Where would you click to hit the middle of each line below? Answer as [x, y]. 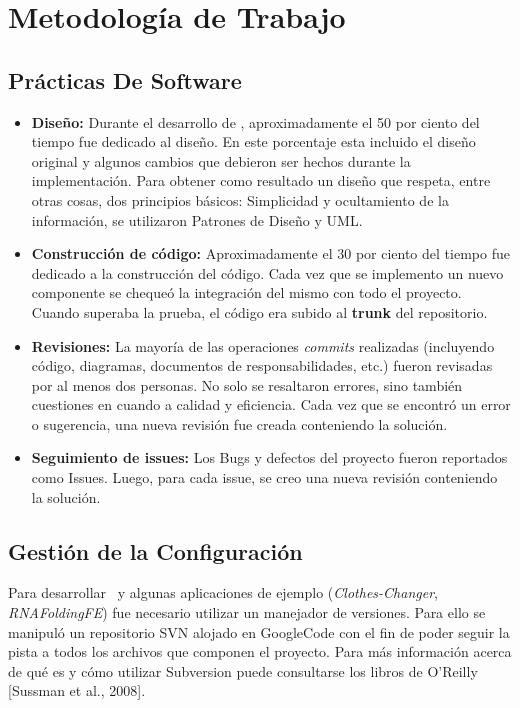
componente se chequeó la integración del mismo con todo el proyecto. [246, 292]
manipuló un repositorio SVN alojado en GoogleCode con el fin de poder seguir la [259, 631]
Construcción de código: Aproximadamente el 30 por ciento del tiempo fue [270, 253]
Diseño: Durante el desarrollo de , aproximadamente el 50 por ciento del [255, 121]
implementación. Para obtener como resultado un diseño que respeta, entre [261, 180]
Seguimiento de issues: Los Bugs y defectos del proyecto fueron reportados [269, 457]
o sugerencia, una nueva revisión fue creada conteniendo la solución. [239, 423]
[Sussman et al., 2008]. [77, 690]
